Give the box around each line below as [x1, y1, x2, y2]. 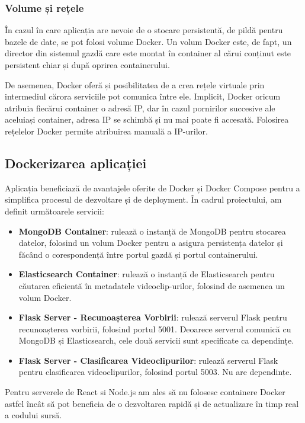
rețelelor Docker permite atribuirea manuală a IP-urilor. [5, 124, 208, 137]
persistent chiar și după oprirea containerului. [5, 59, 170, 70]
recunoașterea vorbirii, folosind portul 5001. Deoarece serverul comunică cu [18, 322, 291, 335]
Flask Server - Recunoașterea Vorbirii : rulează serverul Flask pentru [18, 311, 287, 323]
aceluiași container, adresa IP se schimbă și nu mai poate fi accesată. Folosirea [5, 113, 289, 126]
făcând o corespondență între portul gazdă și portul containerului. [18, 248, 258, 260]
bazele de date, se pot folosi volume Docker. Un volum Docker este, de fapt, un [5, 35, 292, 47]
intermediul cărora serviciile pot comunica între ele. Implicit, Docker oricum [5, 90, 281, 102]
